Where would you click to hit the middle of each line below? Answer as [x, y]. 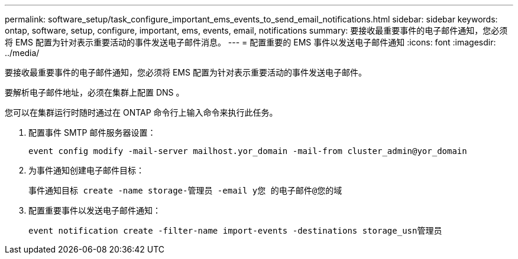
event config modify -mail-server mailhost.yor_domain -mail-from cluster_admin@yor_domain [248, 151]
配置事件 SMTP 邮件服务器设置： [92, 132]
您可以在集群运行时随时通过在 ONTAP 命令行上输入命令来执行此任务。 [141, 112]
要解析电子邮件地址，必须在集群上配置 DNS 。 [95, 92]
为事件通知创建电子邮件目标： [86, 170]
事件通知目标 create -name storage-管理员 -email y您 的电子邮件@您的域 [185, 191]
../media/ [22, 53]
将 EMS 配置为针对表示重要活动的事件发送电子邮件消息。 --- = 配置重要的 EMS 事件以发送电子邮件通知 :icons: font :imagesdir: [250, 42]
